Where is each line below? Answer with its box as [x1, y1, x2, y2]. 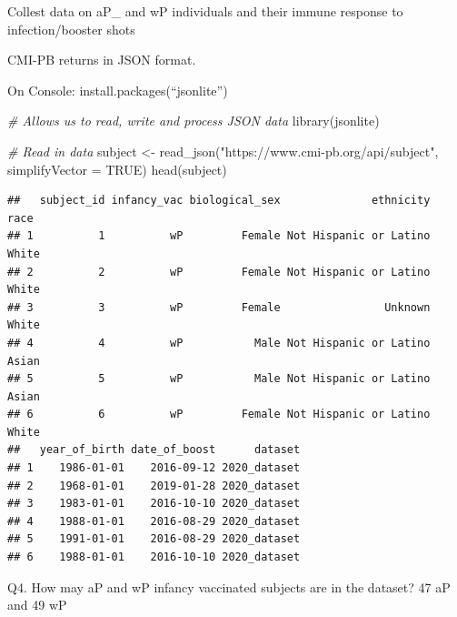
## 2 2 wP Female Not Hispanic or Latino [7, 265, 431, 278]
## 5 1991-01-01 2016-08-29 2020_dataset [7, 532, 301, 546]
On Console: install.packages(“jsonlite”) [7, 80, 228, 99]
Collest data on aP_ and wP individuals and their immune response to [7, 2, 403, 20]
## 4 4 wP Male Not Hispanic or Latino [7, 336, 431, 349]
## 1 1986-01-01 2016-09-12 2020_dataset [7, 461, 301, 475]
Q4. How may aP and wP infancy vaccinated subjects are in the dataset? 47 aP [7, 577, 451, 596]
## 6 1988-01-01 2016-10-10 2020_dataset [7, 551, 301, 564]
